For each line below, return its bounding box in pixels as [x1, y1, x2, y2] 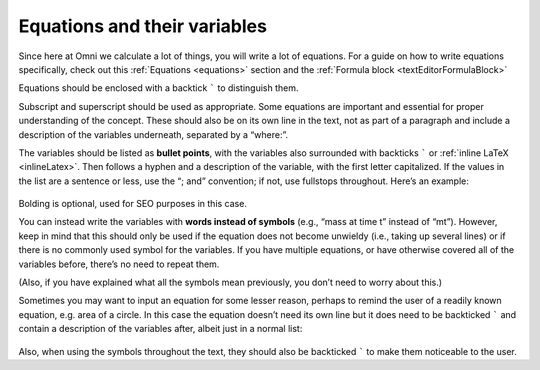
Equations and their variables [18, 15, 267, 37]
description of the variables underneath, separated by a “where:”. [18, 128, 289, 140]
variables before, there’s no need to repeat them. [18, 258, 220, 270]
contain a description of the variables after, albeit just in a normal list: [18, 323, 303, 335]
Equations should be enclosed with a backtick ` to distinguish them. [18, 82, 299, 94]
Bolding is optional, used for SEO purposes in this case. [18, 198, 247, 210]
